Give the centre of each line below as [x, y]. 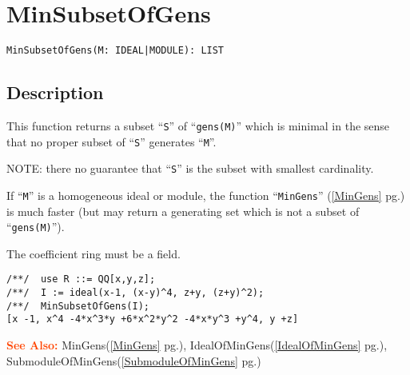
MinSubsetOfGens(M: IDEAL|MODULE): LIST [115, 51]
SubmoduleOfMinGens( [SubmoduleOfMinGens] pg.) [134, 360]
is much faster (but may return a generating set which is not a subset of [183, 211]
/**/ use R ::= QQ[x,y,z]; [81, 279]
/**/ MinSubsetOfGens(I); [78, 306]
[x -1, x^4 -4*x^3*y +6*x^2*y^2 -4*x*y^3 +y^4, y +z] [153, 319]
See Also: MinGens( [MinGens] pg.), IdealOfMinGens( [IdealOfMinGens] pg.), [197, 345]
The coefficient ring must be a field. [94, 253]
